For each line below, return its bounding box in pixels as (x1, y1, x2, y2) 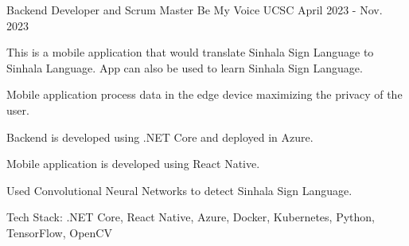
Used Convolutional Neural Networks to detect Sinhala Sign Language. (6, 182, 353, 198)
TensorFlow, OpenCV (6, 224, 112, 240)
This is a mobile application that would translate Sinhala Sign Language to (6, 44, 374, 61)
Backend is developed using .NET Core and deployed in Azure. (6, 128, 314, 145)
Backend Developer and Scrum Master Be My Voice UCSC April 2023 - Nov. (6, 2, 383, 18)
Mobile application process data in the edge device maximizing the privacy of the (6, 86, 403, 103)
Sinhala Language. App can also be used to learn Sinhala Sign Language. (6, 59, 363, 76)
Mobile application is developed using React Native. (6, 155, 260, 172)
